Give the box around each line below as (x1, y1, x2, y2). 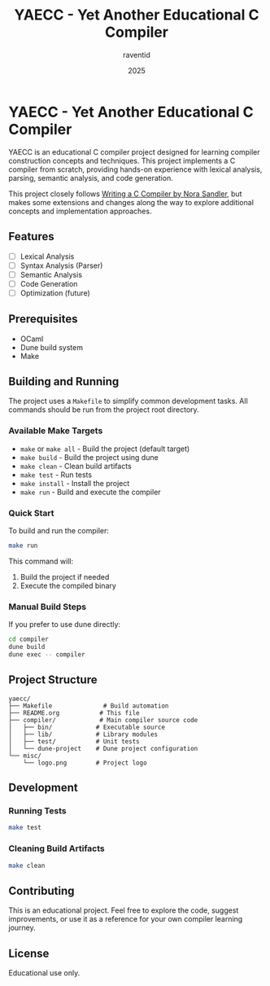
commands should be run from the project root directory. (8, 405, 199, 414)
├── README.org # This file (8, 708, 140, 717)
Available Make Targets (8, 425, 103, 436)
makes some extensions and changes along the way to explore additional (8, 197, 255, 207)
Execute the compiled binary (20, 581, 116, 590)
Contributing (8, 883, 75, 897)
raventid (123, 50, 150, 59)
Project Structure (8, 673, 98, 687)
